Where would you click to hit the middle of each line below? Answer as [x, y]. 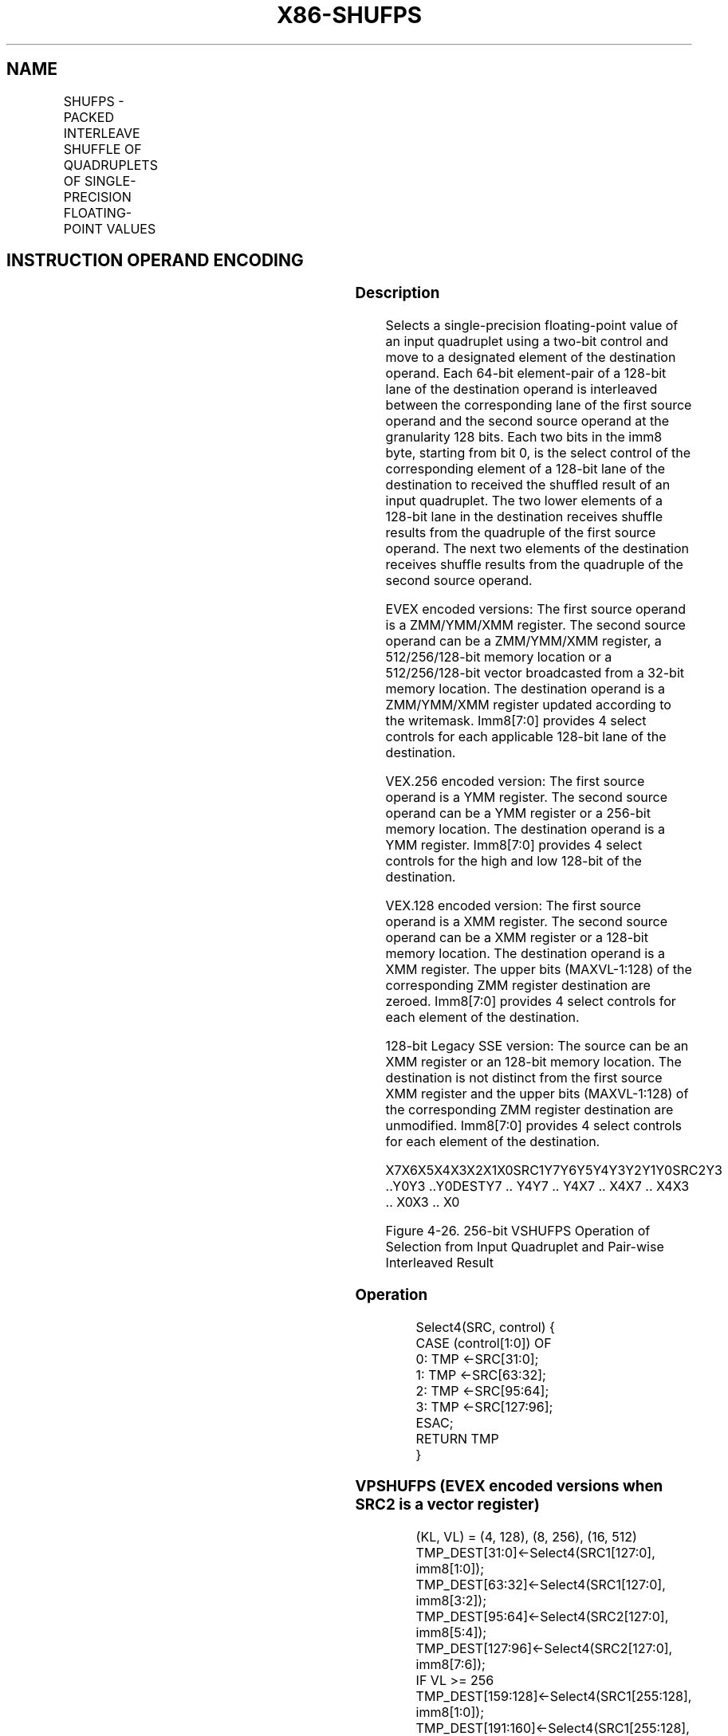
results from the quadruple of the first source [521, 533]
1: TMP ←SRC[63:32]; [481, 1375]
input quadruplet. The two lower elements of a [524, 501]
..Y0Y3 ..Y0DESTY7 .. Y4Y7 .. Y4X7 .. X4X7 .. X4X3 [537, 1186]
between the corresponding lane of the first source [539, 405]
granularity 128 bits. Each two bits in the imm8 [524, 437]
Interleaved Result [440, 1263]
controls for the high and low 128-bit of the [514, 861]
